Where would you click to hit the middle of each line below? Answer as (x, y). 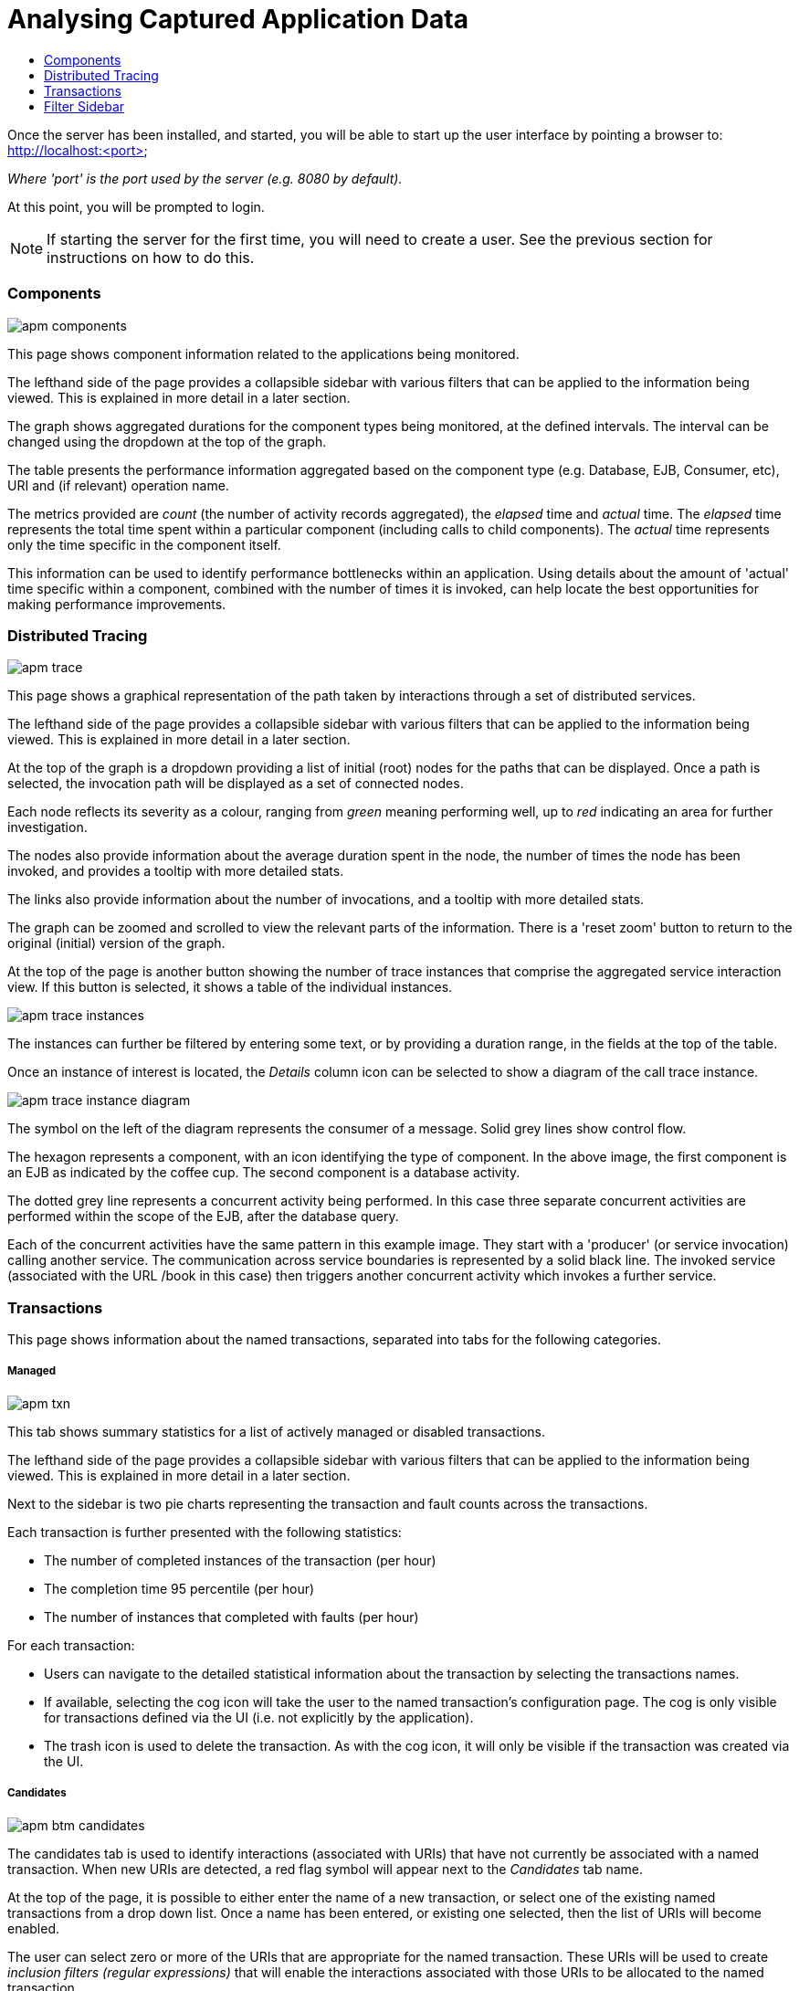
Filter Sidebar (84, 106)
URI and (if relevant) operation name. (118, 485)
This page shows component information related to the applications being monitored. (263, 353)
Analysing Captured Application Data (238, 19)
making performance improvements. (117, 604)
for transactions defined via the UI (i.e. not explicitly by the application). (259, 1717)
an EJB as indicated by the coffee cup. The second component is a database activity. (264, 1173)
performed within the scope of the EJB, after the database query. (203, 1217)
